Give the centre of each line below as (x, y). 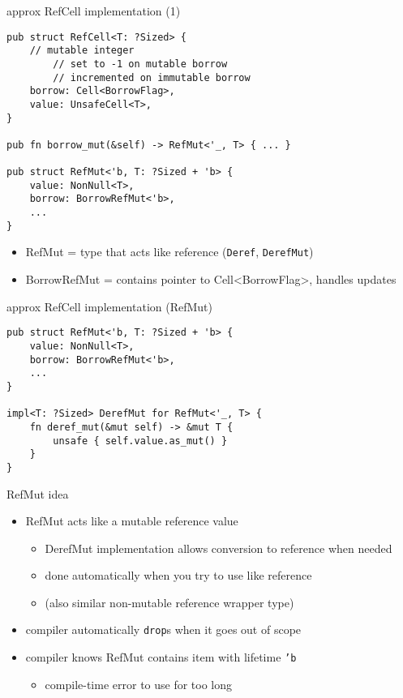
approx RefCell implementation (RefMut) (110, 306)
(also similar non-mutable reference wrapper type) (169, 602)
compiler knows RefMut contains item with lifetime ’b (161, 657)
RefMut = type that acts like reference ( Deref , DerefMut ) (169, 252)
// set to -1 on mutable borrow (140, 64)
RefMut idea (38, 493)
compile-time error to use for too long (139, 684)
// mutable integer (82, 51)
